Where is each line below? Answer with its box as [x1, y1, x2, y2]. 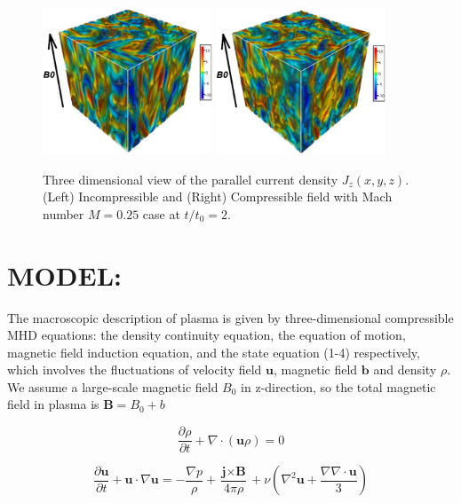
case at [142, 204, 180, 223]
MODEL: [7, 256, 122, 293]
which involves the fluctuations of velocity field [7, 360, 262, 379]
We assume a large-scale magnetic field [7, 377, 219, 396]
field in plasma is [7, 395, 99, 413]
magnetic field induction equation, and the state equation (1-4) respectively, [7, 342, 420, 361]
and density [373, 360, 437, 379]
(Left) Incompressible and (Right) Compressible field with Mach [43, 187, 393, 206]
